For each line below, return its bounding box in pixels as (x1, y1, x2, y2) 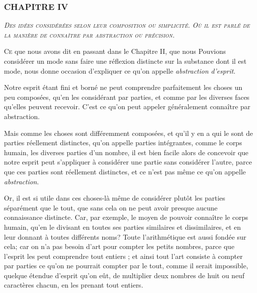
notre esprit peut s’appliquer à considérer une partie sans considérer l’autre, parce (4, 157, 252, 167)
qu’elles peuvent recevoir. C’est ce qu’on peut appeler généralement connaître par (4, 101, 251, 112)
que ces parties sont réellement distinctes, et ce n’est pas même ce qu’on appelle (4, 166, 246, 176)
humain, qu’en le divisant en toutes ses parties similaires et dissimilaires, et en (4, 221, 241, 232)
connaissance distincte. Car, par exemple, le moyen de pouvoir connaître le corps (4, 212, 248, 222)
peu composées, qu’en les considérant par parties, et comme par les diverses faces (4, 91, 250, 102)
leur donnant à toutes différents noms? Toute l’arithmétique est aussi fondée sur (4, 231, 247, 242)
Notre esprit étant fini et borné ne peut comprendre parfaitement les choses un (4, 82, 243, 92)
